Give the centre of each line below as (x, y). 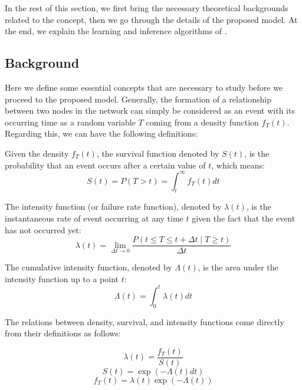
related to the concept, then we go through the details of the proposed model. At (151, 19)
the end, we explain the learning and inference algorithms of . (116, 31)
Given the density (37, 153)
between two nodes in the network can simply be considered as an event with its (150, 110)
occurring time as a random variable (70, 122)
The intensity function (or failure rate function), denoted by (113, 206)
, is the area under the (238, 267)
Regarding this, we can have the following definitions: (101, 133)
